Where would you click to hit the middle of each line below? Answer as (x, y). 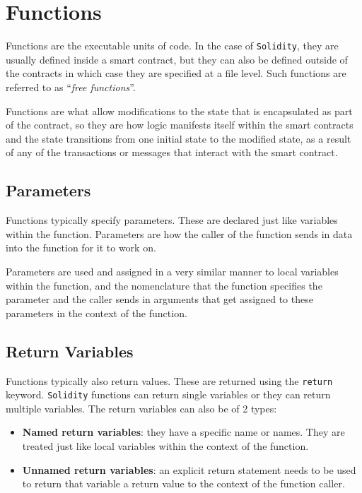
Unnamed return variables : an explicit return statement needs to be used (189, 469)
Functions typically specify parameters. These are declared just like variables (172, 220)
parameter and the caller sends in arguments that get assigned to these (159, 299)
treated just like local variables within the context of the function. (165, 446)
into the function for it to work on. (81, 248)
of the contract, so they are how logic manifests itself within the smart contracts (180, 125)
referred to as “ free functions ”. (71, 87)
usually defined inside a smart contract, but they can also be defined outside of (177, 59)
